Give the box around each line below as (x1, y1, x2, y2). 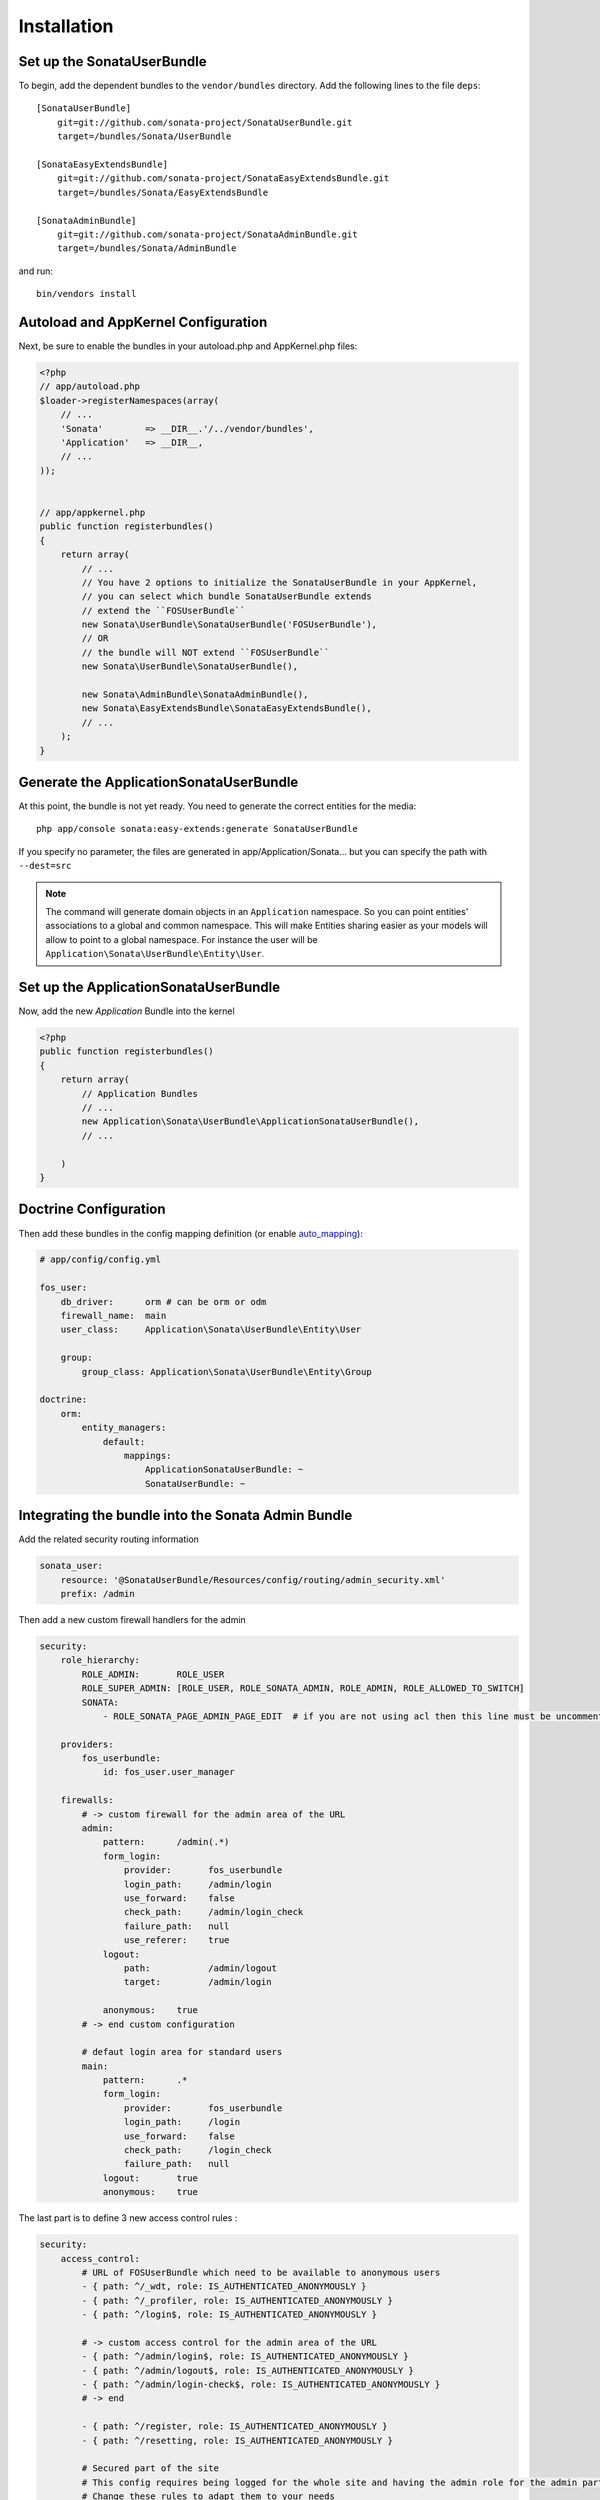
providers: (60, 1738, 114, 1750)
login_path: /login (123, 2116, 240, 2128)
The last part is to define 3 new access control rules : (18, 2212, 238, 2224)
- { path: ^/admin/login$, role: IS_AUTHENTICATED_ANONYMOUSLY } (81, 2351, 409, 2362)
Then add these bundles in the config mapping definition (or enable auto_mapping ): (18, 1227, 364, 1239)
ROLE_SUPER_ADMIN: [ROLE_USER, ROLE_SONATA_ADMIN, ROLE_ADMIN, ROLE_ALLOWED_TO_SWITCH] (81, 1683, 525, 1694)
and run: (18, 265, 54, 277)
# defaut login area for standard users (81, 2046, 283, 2058)
